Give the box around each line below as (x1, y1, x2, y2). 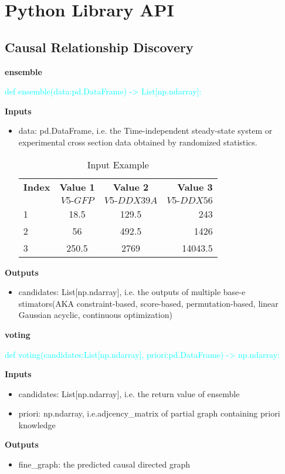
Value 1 (59, 180, 95, 194)
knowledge (18, 418, 56, 431)
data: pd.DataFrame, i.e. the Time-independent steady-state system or (18, 124, 273, 137)
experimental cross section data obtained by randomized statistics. (18, 136, 257, 148)
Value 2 (113, 180, 149, 194)
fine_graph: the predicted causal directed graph (18, 458, 191, 470)
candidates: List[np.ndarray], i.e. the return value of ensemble (18, 387, 240, 399)
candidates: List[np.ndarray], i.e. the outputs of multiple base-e (18, 286, 246, 298)
